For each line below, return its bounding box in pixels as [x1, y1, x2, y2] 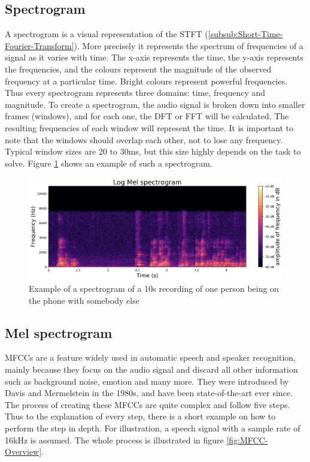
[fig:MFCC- [226, 433, 268, 446]
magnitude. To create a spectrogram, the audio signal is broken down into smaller [5, 98, 305, 110]
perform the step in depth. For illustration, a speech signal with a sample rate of [5, 422, 300, 434]
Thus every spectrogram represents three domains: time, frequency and [5, 86, 266, 99]
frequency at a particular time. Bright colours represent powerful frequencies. [5, 74, 288, 87]
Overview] [5, 445, 42, 458]
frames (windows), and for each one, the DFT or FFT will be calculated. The [5, 110, 289, 122]
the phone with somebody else [29, 294, 139, 306]
